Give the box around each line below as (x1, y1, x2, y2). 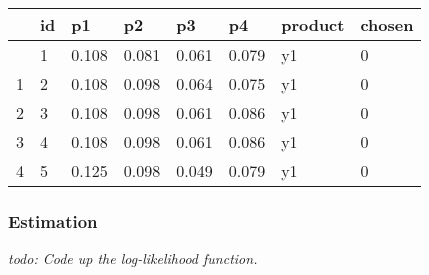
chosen (360, 13, 414, 36)
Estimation (8, 208, 98, 233)
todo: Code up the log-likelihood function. (8, 248, 258, 269)
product (281, 13, 345, 36)
